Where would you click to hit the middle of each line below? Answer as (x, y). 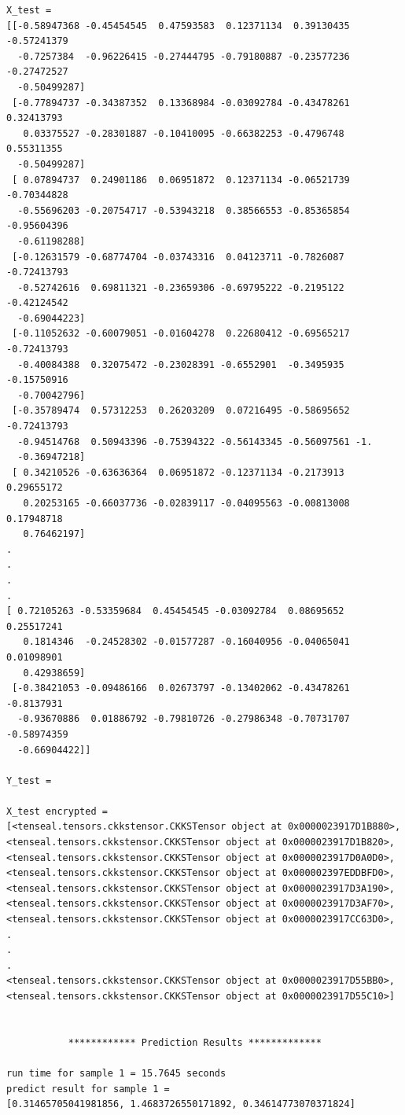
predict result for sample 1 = (88, 1089)
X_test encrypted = (57, 811)
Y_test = (29, 780)
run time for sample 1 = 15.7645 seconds (116, 1073)
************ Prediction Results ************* (195, 1042)
